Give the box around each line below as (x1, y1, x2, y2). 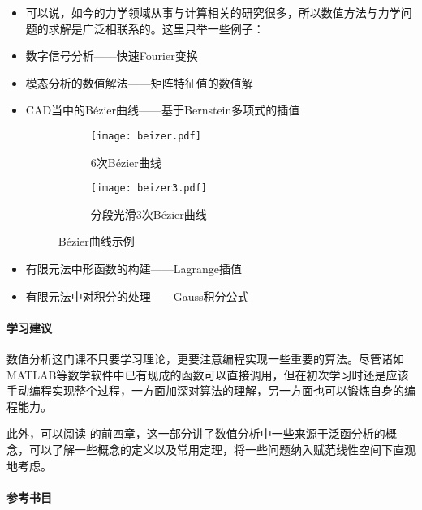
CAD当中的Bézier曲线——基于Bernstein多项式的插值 (25, 101, 300, 118)
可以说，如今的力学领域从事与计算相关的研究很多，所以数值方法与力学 (25, 4, 401, 20)
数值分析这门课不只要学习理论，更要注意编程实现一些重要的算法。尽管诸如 (6, 350, 404, 367)
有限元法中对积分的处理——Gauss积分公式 (25, 287, 249, 304)
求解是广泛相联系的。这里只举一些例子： (48, 19, 265, 36)
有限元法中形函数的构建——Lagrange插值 (25, 260, 243, 277)
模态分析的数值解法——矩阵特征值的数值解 (25, 74, 253, 91)
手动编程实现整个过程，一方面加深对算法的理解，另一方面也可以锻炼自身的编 (6, 382, 416, 399)
